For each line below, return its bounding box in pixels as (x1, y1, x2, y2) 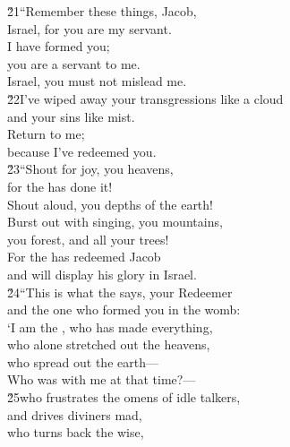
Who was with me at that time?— (7, 370, 196, 389)
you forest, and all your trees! (7, 229, 169, 248)
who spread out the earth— (7, 352, 158, 371)
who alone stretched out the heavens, (7, 335, 210, 354)
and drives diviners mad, (7, 405, 142, 424)
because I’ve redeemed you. (7, 142, 157, 160)
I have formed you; (7, 37, 110, 56)
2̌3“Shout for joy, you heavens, (7, 159, 174, 178)
